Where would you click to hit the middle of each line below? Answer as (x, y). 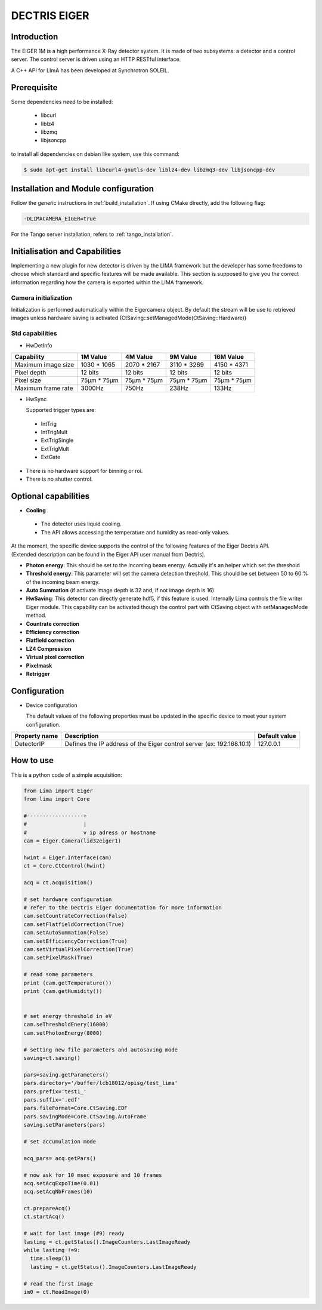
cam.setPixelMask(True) (58, 958)
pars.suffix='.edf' (52, 1100)
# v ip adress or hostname (90, 832)
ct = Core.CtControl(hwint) (64, 866)
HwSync (36, 399)
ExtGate (51, 457)
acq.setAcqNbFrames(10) (58, 1192)
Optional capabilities (50, 496)
